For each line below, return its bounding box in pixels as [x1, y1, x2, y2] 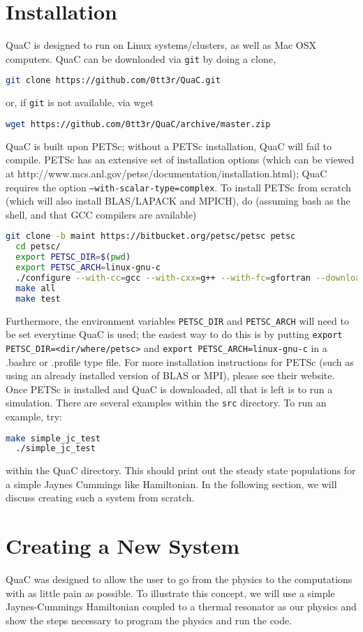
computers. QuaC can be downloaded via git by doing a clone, [6, 51, 276, 66]
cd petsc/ [15, 242, 61, 252]
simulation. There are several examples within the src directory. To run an [6, 395, 327, 410]
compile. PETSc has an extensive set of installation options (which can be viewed [6, 152, 355, 167]
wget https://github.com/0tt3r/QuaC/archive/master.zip [6, 119, 271, 129]
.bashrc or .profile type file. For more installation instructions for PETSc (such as [6, 354, 354, 369]
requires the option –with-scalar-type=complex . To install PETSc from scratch [6, 179, 351, 194]
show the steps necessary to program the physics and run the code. [6, 612, 292, 627]
